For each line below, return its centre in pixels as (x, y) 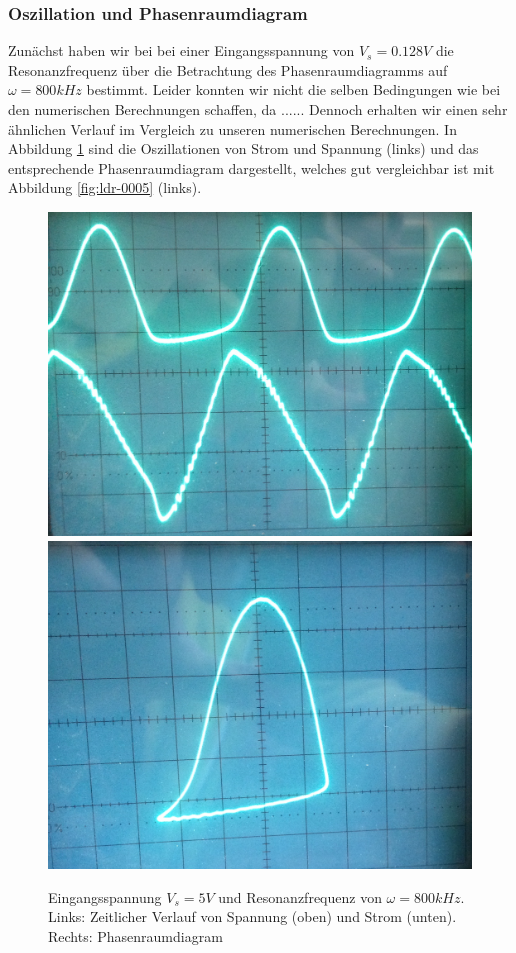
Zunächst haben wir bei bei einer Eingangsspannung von (181, 50)
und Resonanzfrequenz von (300, 896)
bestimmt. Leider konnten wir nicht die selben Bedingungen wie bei (293, 89)
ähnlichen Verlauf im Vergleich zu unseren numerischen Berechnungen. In (232, 128)
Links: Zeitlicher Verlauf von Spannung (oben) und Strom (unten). (252, 916)
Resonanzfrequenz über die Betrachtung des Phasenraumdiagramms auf (228, 69)
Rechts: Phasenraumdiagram (135, 935)
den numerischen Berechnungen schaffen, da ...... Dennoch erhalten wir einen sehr (258, 109)
